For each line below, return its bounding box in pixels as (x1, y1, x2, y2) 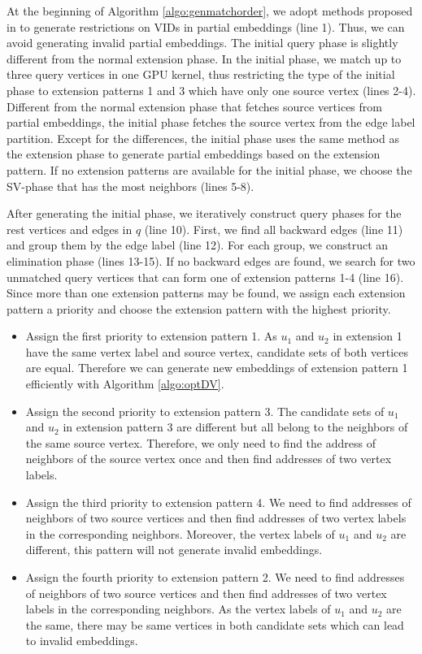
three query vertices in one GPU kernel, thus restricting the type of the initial (7, 66, 395, 83)
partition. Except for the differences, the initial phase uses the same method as (7, 129, 399, 146)
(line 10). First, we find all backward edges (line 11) (144, 220, 403, 237)
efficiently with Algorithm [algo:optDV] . (25, 375, 224, 392)
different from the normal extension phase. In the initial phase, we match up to (7, 50, 402, 67)
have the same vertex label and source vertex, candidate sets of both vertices (25, 343, 409, 360)
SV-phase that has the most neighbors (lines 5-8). (7, 177, 255, 194)
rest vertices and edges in (7, 220, 133, 237)
